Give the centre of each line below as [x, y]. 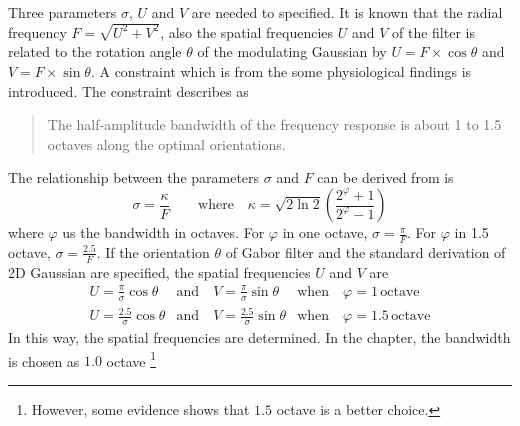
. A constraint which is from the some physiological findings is [281, 71]
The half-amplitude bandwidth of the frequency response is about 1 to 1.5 [274, 124]
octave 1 [131, 359]
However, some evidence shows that [140, 408]
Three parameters [62, 12]
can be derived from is [385, 177]
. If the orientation [153, 251]
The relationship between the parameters [134, 177]
